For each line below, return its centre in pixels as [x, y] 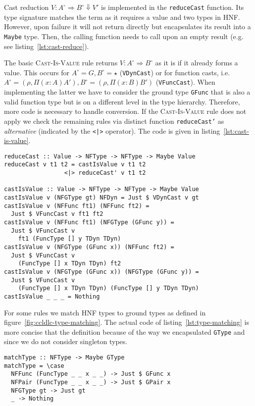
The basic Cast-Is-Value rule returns [61, 63]
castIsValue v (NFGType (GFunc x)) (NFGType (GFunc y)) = [102, 272]
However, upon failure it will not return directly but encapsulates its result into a [127, 26]
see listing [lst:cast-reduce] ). [47, 46]
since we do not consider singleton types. [66, 341]
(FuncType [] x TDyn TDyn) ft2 [70, 264]
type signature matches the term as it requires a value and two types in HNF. [122, 17]
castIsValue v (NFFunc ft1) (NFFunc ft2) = [77, 206]
